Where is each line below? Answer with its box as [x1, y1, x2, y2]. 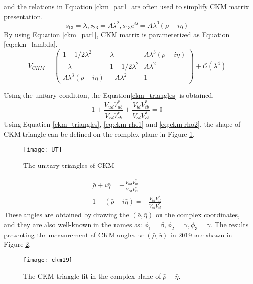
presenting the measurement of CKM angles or [4, 229, 144, 239]
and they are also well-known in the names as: [4, 219, 142, 229]
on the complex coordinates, [155, 210, 240, 220]
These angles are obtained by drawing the [4, 210, 129, 220]
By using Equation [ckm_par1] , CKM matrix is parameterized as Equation [4, 29, 230, 39]
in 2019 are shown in [170, 229, 232, 239]
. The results [210, 219, 249, 229]
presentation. [4, 11, 43, 21]
